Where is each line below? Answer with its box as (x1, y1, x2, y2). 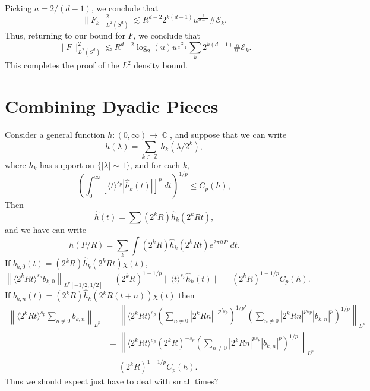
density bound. (134, 59, 188, 71)
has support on (40, 159, 94, 171)
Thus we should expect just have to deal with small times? (5, 375, 219, 387)
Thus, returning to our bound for (5, 29, 125, 41)
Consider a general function (5, 128, 105, 141)
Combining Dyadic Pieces (5, 94, 219, 118)
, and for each (129, 159, 180, 171)
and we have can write (5, 223, 86, 235)
